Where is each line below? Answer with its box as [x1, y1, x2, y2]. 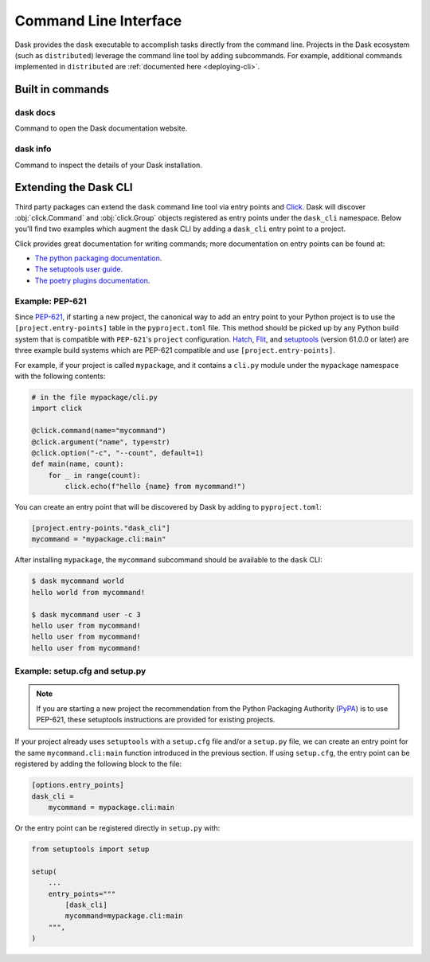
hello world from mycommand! [31, 588, 146, 596]
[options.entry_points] [31, 780, 125, 790]
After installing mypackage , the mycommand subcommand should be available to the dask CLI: [14, 555, 322, 565]
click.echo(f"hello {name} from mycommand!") [64, 482, 246, 491]
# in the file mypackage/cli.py [31, 393, 158, 401]
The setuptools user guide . [34, 264, 123, 274]
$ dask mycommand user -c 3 [31, 610, 141, 619]
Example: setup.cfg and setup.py [14, 666, 147, 677]
